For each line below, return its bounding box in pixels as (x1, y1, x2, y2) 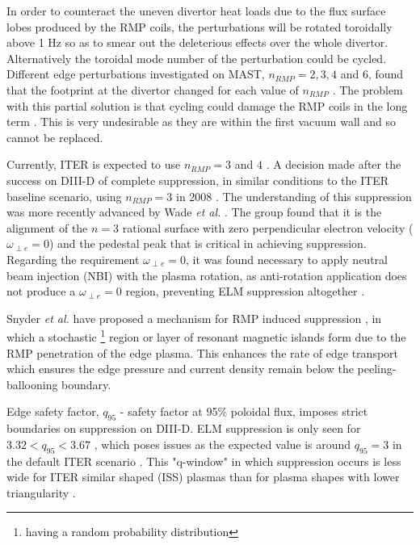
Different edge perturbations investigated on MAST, (6, 65, 265, 82)
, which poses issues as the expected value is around (94, 435, 351, 452)
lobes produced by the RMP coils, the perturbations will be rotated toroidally (6, 18, 393, 35)
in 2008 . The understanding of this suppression (176, 187, 412, 204)
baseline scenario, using (6, 187, 122, 204)
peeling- (357, 360, 397, 377)
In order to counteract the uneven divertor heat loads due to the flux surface (6, 2, 386, 19)
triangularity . (6, 484, 76, 501)
